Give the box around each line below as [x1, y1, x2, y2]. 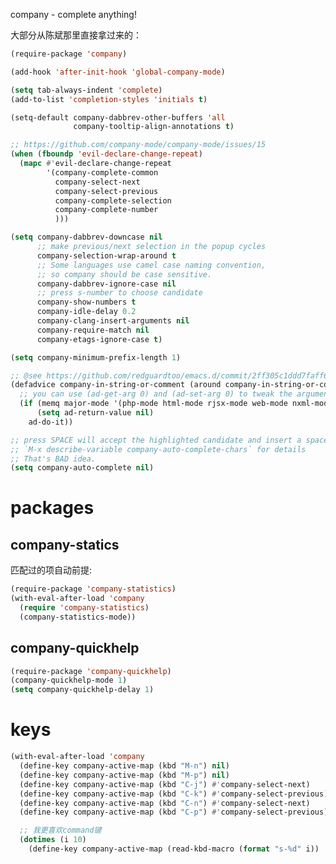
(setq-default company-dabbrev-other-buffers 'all [10, 112, 226, 123]
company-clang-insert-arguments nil [36, 316, 190, 326]
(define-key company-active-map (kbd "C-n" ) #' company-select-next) [19, 798, 311, 808]
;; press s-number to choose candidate [36, 288, 203, 298]
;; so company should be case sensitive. [36, 269, 213, 279]
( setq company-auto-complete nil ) [10, 463, 155, 473]
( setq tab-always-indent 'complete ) [10, 85, 163, 95]
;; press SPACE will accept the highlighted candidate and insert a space [10, 435, 329, 445]
